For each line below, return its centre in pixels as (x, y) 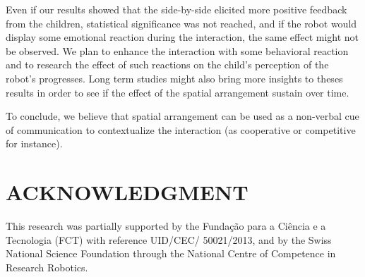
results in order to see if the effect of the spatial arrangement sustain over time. (178, 92)
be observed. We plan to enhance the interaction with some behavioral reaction (177, 50)
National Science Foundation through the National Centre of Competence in (171, 253)
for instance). (34, 143)
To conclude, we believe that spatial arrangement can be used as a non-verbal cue (182, 116)
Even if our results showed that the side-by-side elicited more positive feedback (176, 9)
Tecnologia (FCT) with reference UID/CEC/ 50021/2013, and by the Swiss (169, 239)
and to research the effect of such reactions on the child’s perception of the (167, 64)
